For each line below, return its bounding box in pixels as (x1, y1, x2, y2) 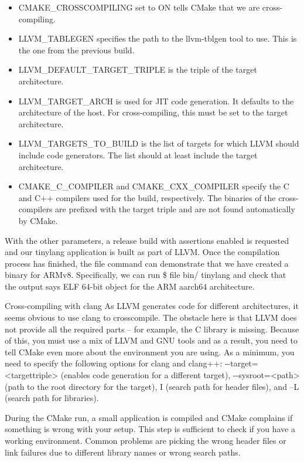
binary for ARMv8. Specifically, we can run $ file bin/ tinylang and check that (5, 269, 286, 281)
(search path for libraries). (5, 392, 99, 404)
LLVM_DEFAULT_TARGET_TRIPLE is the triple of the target (18, 63, 257, 76)
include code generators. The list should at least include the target (18, 148, 258, 161)
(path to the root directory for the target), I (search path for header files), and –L (5, 380, 299, 392)
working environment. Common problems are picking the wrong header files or (5, 434, 286, 446)
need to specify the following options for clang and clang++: (5, 357, 223, 369)
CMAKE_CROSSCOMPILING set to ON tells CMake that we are (18, 1, 260, 13)
